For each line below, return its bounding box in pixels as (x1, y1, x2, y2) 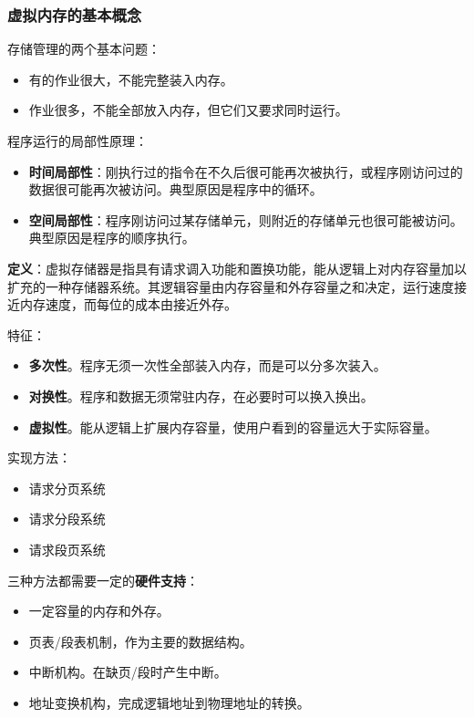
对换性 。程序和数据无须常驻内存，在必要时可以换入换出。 (28, 386, 374, 405)
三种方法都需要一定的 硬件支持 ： (7, 570, 199, 589)
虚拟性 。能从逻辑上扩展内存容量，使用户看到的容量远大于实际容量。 (28, 417, 438, 436)
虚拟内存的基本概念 (7, 3, 142, 26)
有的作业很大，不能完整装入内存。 (28, 69, 233, 88)
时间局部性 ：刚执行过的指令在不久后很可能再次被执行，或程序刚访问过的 (28, 161, 463, 181)
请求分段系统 (28, 509, 106, 528)
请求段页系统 (28, 539, 106, 558)
